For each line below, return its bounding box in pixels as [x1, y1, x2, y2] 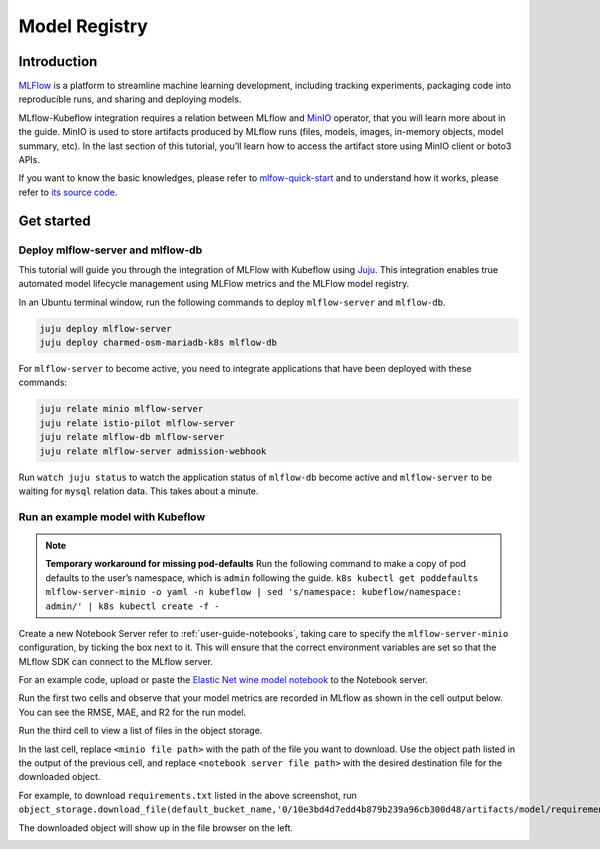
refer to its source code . [18, 186, 118, 198]
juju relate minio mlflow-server [39, 403, 204, 415]
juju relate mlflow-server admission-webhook [39, 445, 267, 457]
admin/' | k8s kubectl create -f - [45, 600, 220, 612]
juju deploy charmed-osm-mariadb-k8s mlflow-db [39, 337, 277, 349]
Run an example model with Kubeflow [18, 510, 206, 524]
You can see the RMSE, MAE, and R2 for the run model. [18, 706, 247, 718]
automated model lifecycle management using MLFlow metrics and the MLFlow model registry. [18, 278, 410, 290]
